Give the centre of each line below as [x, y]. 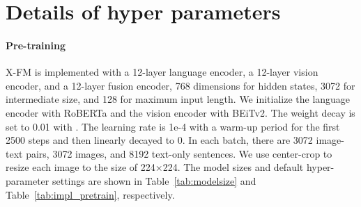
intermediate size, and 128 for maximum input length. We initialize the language [178, 99]
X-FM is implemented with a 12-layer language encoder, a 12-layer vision [162, 72]
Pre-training [36, 45]
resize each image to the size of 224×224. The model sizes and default [155, 167]
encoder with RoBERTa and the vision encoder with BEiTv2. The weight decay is [180, 112]
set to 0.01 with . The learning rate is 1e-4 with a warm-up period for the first [173, 126]
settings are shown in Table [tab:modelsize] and [154, 180]
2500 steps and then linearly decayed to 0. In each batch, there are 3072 [159, 140]
